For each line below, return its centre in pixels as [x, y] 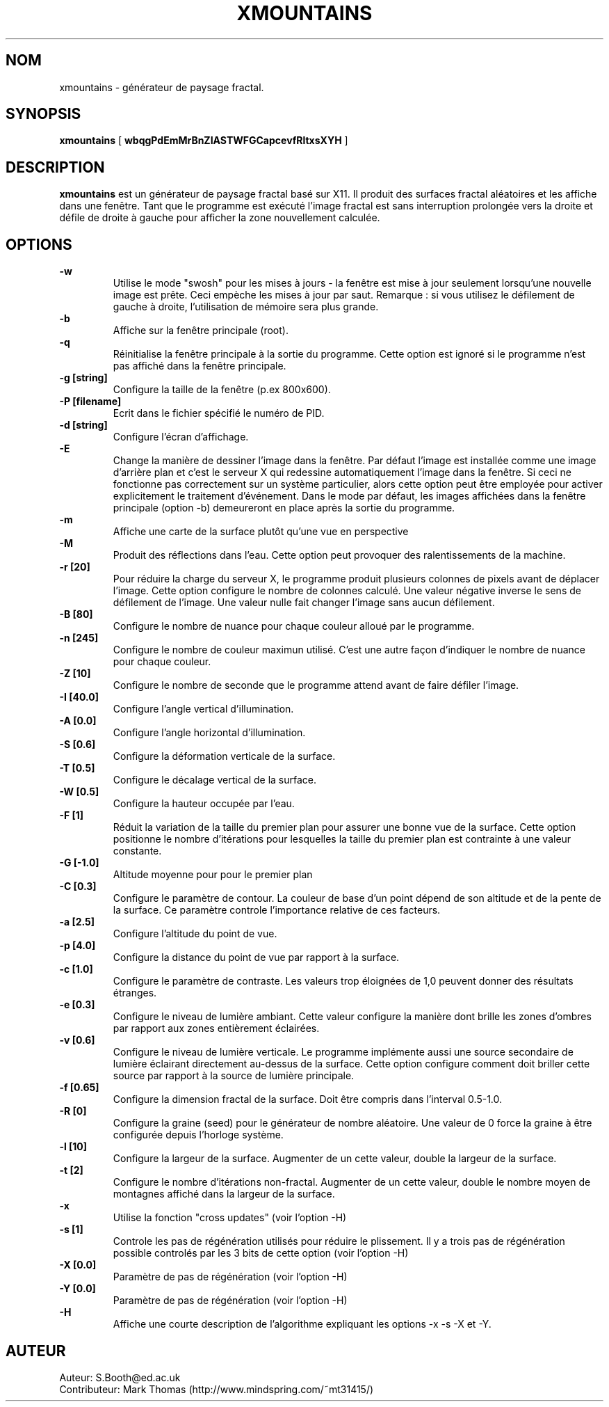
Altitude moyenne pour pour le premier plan [213, 875]
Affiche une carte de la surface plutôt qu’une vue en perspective [261, 532]
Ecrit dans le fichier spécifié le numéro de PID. [219, 413]
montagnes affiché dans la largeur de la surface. [224, 1194]
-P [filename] [90, 402]
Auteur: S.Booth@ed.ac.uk [120, 1377]
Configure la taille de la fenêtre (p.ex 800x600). [222, 390]
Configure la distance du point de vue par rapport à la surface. [256, 957]
